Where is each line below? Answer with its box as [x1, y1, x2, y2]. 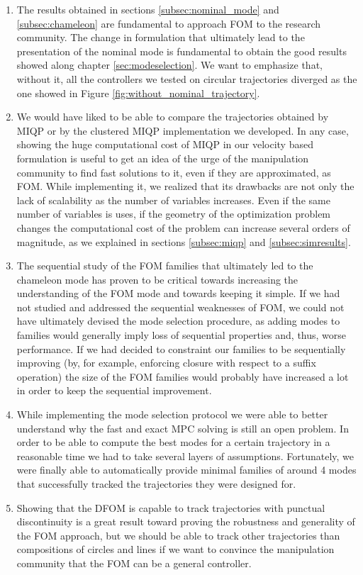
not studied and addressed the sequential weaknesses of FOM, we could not [16, 299, 345, 314]
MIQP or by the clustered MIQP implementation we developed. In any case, [16, 123, 349, 138]
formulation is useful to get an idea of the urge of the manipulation [16, 150, 309, 165]
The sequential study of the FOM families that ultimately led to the [16, 258, 313, 273]
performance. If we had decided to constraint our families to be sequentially [16, 341, 346, 356]
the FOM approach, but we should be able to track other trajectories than [16, 527, 340, 542]
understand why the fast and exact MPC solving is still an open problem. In [16, 420, 349, 435]
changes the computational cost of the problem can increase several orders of [16, 220, 350, 235]
